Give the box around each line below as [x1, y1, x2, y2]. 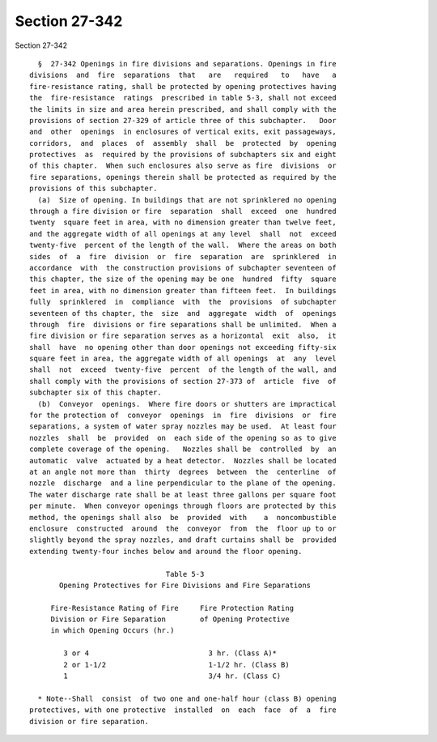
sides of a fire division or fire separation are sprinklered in [29, 252, 337, 261]
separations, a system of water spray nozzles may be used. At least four [29, 422, 337, 431]
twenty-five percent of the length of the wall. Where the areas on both [29, 241, 337, 250]
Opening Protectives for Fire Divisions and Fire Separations [59, 580, 312, 590]
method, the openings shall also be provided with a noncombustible [29, 513, 337, 522]
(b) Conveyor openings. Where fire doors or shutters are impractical [37, 399, 337, 408]
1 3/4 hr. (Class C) [63, 672, 282, 680]
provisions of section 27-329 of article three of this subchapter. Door [29, 116, 337, 125]
